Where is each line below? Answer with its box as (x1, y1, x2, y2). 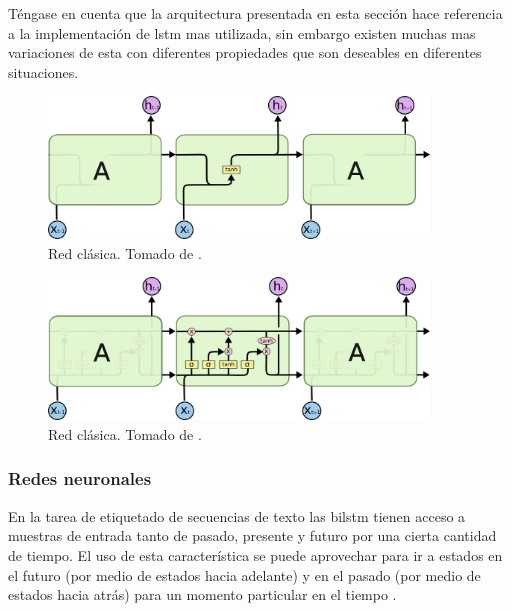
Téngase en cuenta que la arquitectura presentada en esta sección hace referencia (8, 3, 503, 23)
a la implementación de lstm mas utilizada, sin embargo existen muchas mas (8, 22, 476, 43)
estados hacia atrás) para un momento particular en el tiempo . (8, 584, 397, 605)
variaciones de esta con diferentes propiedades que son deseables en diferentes (8, 42, 482, 63)
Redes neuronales (8, 466, 152, 491)
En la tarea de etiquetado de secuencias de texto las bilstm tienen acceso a (8, 505, 466, 526)
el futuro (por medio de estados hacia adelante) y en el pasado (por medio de (8, 564, 481, 585)
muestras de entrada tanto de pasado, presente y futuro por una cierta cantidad (8, 525, 497, 546)
